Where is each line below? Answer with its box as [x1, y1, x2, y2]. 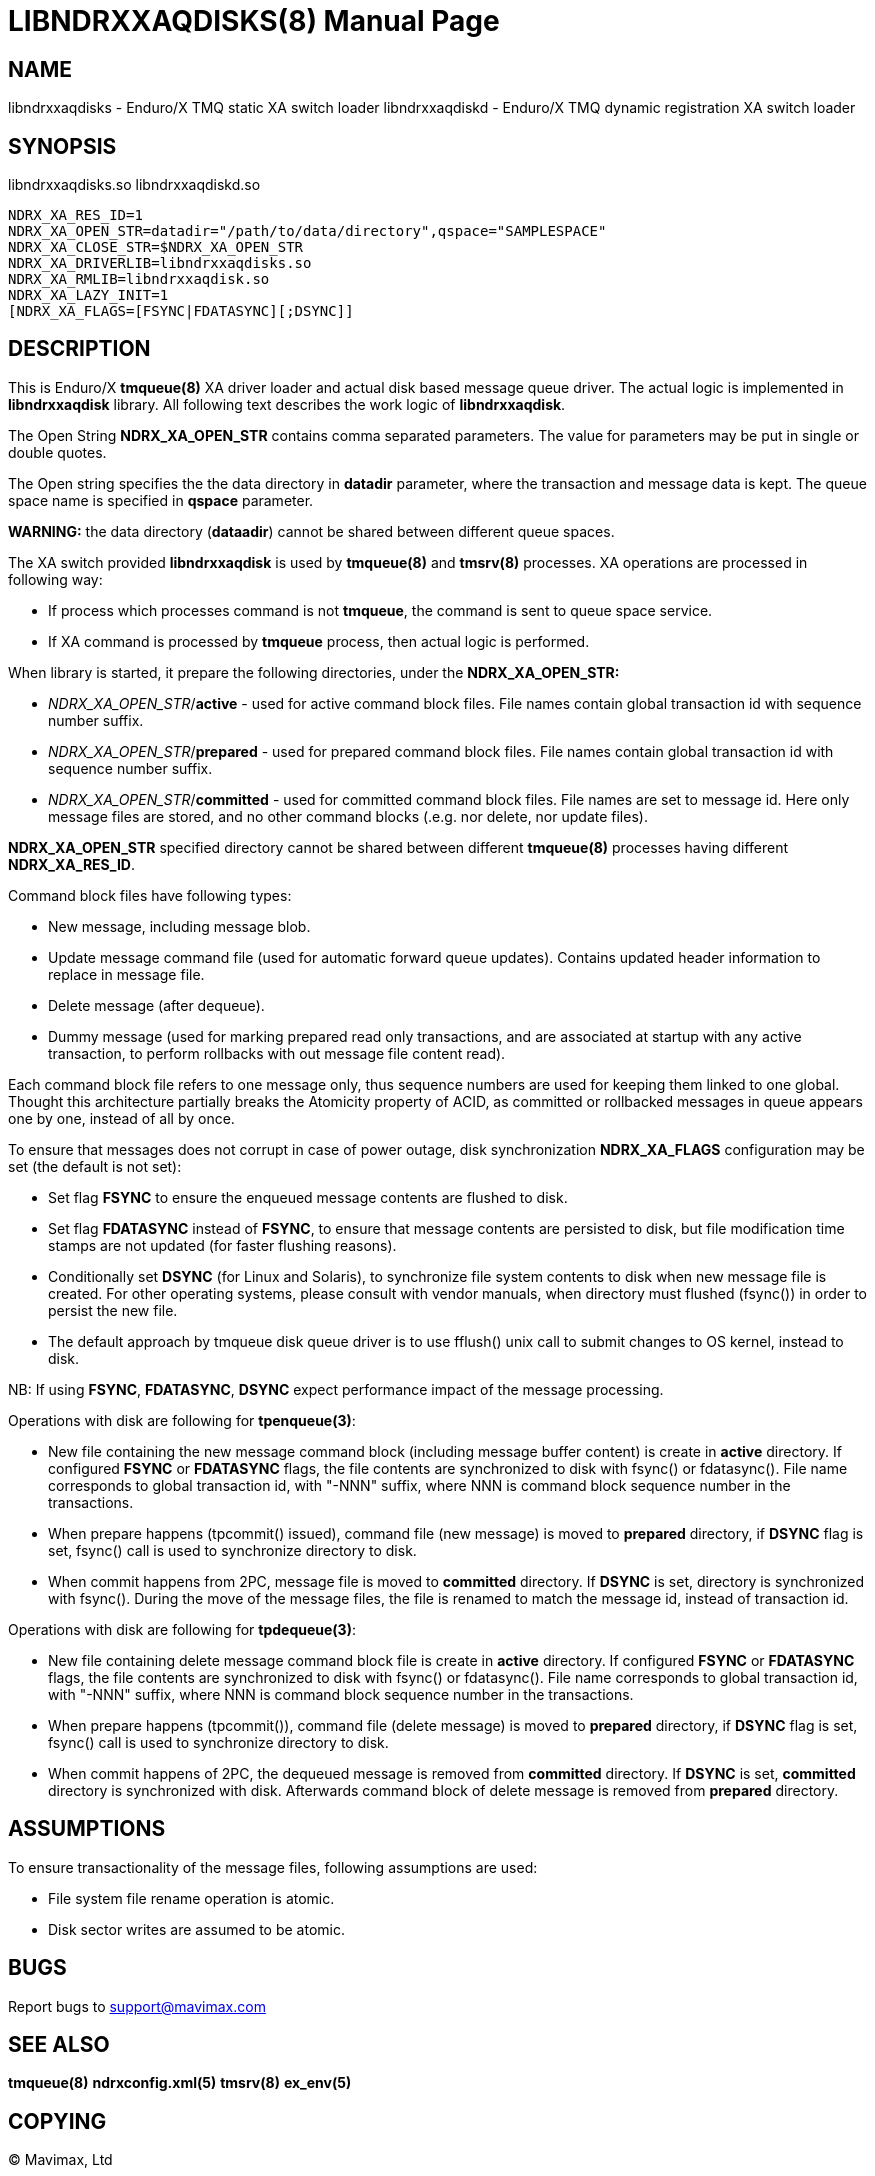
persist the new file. [48, 1301, 178, 1319]
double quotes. [8, 443, 107, 461]
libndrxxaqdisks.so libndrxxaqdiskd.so [8, 176, 261, 194]
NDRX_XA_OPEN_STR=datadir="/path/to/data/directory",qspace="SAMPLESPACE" [8, 223, 607, 240]
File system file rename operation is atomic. [48, 1889, 335, 1907]
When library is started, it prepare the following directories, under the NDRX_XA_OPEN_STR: [8, 663, 620, 681]
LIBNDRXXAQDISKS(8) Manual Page [8, 4, 500, 38]
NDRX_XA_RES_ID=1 [8, 207, 143, 224]
